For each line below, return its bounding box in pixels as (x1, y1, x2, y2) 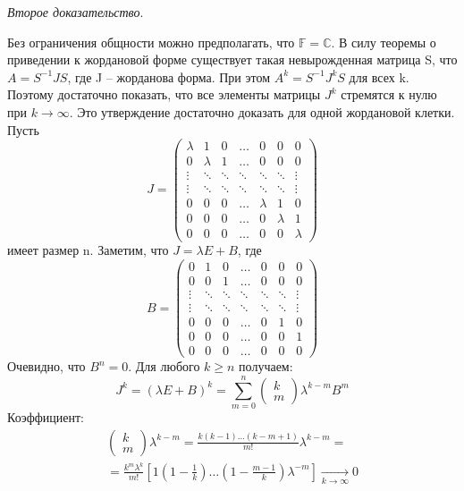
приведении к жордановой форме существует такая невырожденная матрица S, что (7, 50, 458, 69)
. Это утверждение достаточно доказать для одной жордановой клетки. (69, 102, 455, 121)
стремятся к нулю (341, 85, 437, 104)
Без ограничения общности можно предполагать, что (7, 32, 295, 51)
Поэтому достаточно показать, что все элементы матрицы (7, 85, 321, 104)
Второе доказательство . (7, 3, 144, 21)
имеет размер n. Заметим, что (7, 241, 169, 259)
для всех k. (349, 67, 409, 86)
